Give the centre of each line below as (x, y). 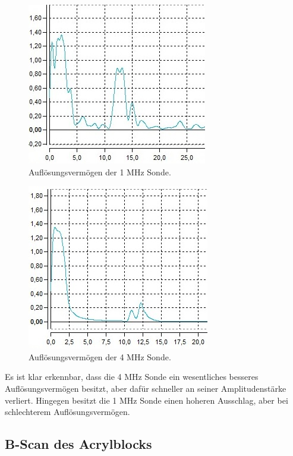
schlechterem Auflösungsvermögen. (67, 412)
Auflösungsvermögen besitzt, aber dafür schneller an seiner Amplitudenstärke (146, 388)
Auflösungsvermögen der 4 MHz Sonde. (100, 356)
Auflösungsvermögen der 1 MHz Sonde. (100, 172)
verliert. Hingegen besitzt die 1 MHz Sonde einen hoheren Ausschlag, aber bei (146, 400)
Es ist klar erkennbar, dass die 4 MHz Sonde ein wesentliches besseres (132, 377)
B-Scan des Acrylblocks (78, 444)
